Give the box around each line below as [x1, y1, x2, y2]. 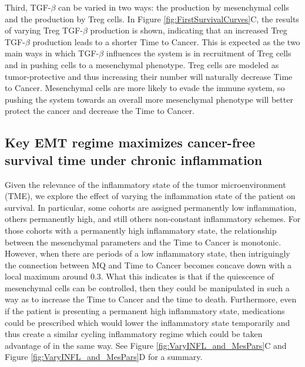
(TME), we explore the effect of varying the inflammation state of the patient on [5, 190, 296, 202]
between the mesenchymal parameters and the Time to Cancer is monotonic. [5, 235, 281, 248]
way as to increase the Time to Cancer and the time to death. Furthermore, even [5, 293, 297, 305]
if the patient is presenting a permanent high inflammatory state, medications [5, 305, 285, 317]
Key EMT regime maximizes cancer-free [5, 133, 256, 151]
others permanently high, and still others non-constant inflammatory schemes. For [5, 213, 301, 225]
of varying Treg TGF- [5, 24, 83, 36]
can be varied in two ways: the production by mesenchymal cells [58, 1, 289, 13]
